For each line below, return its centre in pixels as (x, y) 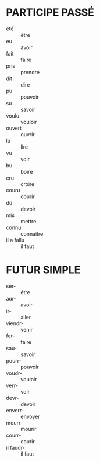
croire (28, 184)
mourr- (15, 423)
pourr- (14, 360)
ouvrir (28, 134)
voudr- (14, 373)
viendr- (15, 323)
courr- (14, 435)
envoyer (30, 416)
